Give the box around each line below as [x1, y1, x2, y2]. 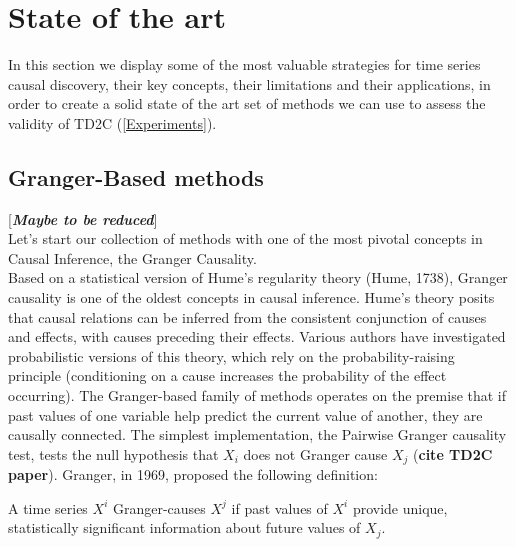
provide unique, [352, 497, 448, 518]
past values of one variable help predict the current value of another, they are [8, 404, 483, 425]
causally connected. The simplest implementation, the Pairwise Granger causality [8, 424, 507, 445]
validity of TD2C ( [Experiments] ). [8, 112, 217, 133]
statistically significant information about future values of [8, 517, 361, 538]
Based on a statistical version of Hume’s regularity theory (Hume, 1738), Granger [8, 267, 508, 288]
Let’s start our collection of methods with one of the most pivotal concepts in [8, 228, 483, 249]
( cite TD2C [413, 443, 493, 464]
